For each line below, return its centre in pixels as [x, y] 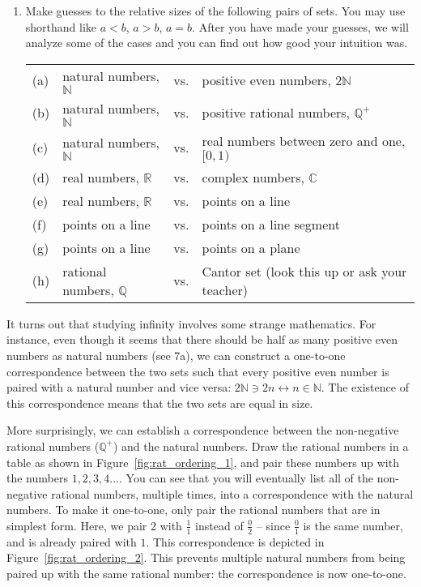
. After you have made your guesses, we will [300, 26]
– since [273, 525]
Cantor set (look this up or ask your [304, 271]
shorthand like [61, 26]
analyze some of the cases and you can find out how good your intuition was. [217, 43]
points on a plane [251, 247]
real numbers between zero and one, [304, 140]
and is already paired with [72, 541]
